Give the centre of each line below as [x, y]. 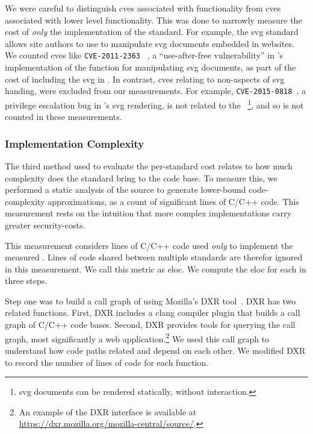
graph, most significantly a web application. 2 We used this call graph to [137, 338]
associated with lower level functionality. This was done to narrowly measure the [153, 20]
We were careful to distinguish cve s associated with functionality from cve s [143, 8]
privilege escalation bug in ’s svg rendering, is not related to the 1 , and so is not [154, 104]
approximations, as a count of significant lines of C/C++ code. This [173, 201]
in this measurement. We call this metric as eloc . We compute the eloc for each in [156, 269]
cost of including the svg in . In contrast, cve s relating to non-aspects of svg [145, 79]
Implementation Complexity [75, 143]
